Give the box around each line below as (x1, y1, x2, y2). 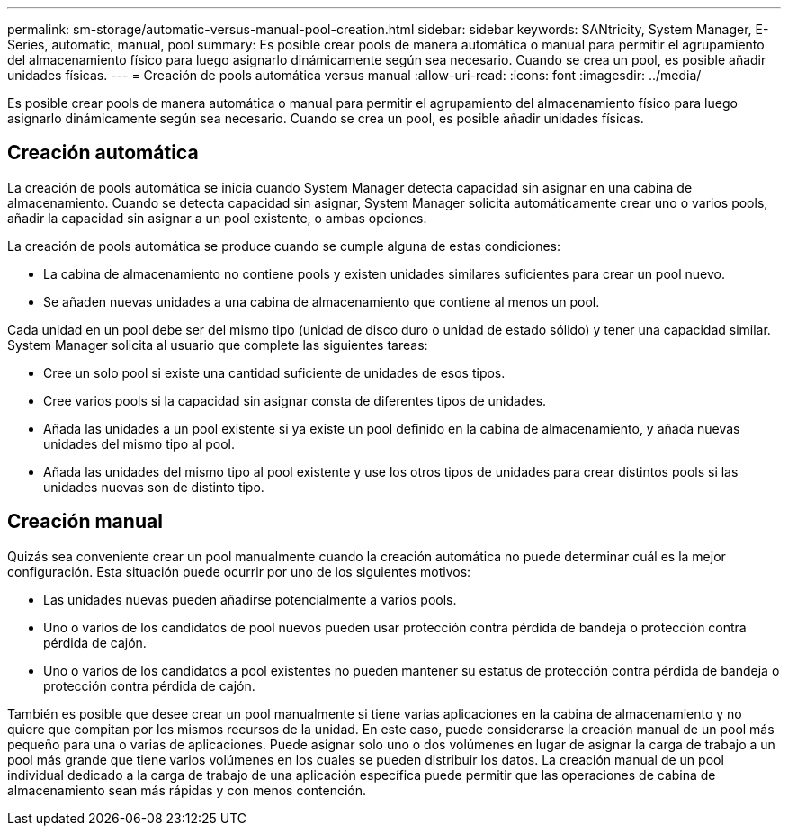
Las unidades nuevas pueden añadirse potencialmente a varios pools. (43, 591, 457, 607)
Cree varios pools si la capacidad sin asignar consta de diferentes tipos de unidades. (43, 392, 547, 408)
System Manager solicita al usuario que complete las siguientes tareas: (7, 336, 428, 353)
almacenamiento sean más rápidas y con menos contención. (7, 782, 367, 798)
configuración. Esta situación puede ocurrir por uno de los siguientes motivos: (7, 563, 471, 579)
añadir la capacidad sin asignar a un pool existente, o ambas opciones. (7, 210, 427, 226)
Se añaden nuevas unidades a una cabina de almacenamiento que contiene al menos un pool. (43, 293, 600, 309)
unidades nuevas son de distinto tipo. (43, 479, 264, 495)
